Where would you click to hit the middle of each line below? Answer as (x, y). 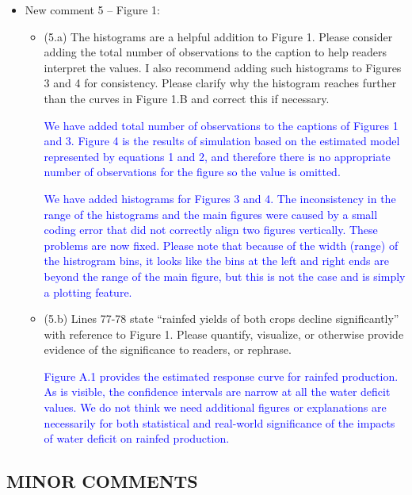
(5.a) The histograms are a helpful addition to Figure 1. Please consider (218, 36)
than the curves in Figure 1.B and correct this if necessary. (187, 98)
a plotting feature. (88, 292)
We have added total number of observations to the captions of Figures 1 (221, 125)
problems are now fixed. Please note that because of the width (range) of (221, 245)
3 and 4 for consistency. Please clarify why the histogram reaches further (220, 83)
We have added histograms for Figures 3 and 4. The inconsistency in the (220, 198)
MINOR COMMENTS (102, 481)
